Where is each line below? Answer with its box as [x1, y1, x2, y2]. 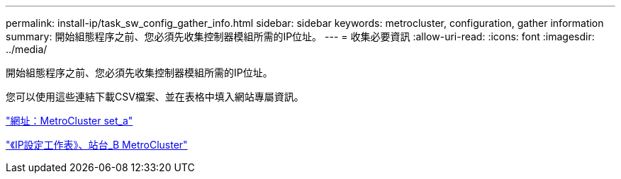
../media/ [6, 43, 47, 55]
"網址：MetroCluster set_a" [6, 115, 133, 127]
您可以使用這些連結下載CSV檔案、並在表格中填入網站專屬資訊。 [6, 91, 304, 103]
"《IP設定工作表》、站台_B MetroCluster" [6, 139, 188, 151]
